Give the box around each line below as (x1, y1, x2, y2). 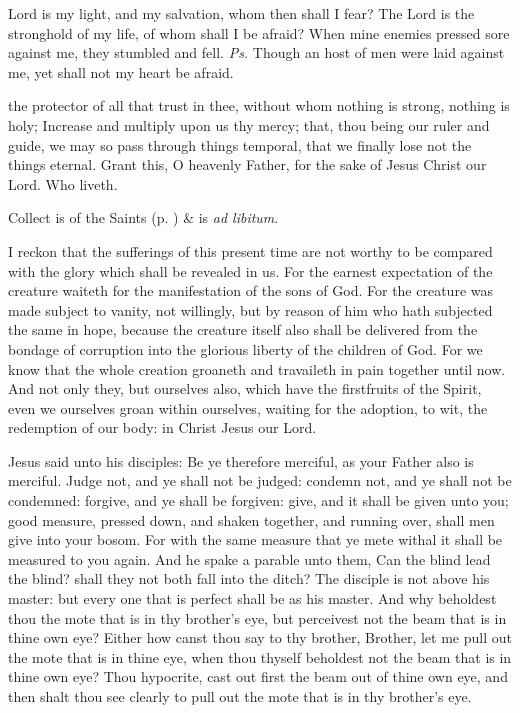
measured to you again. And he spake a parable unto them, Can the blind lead (8, 548, 491, 569)
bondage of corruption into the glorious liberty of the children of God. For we (8, 338, 483, 359)
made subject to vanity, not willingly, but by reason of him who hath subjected (8, 299, 493, 320)
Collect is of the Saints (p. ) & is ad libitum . (8, 207, 279, 228)
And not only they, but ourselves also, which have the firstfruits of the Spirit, (8, 378, 482, 399)
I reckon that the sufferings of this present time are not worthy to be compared (8, 240, 493, 261)
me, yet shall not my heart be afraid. (8, 61, 234, 82)
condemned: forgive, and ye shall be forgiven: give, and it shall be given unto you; (8, 490, 509, 511)
